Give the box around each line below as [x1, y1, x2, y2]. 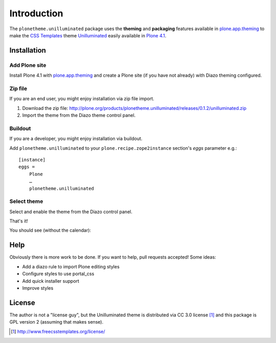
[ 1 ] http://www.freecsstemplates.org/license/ [11, 328, 105, 334]
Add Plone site [9, 61, 47, 68]
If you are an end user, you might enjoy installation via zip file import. [9, 96, 154, 102]
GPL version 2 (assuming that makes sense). [9, 319, 104, 325]
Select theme [9, 198, 43, 205]
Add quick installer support [22, 278, 79, 284]
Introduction [9, 8, 63, 19]
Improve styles [22, 285, 54, 291]
